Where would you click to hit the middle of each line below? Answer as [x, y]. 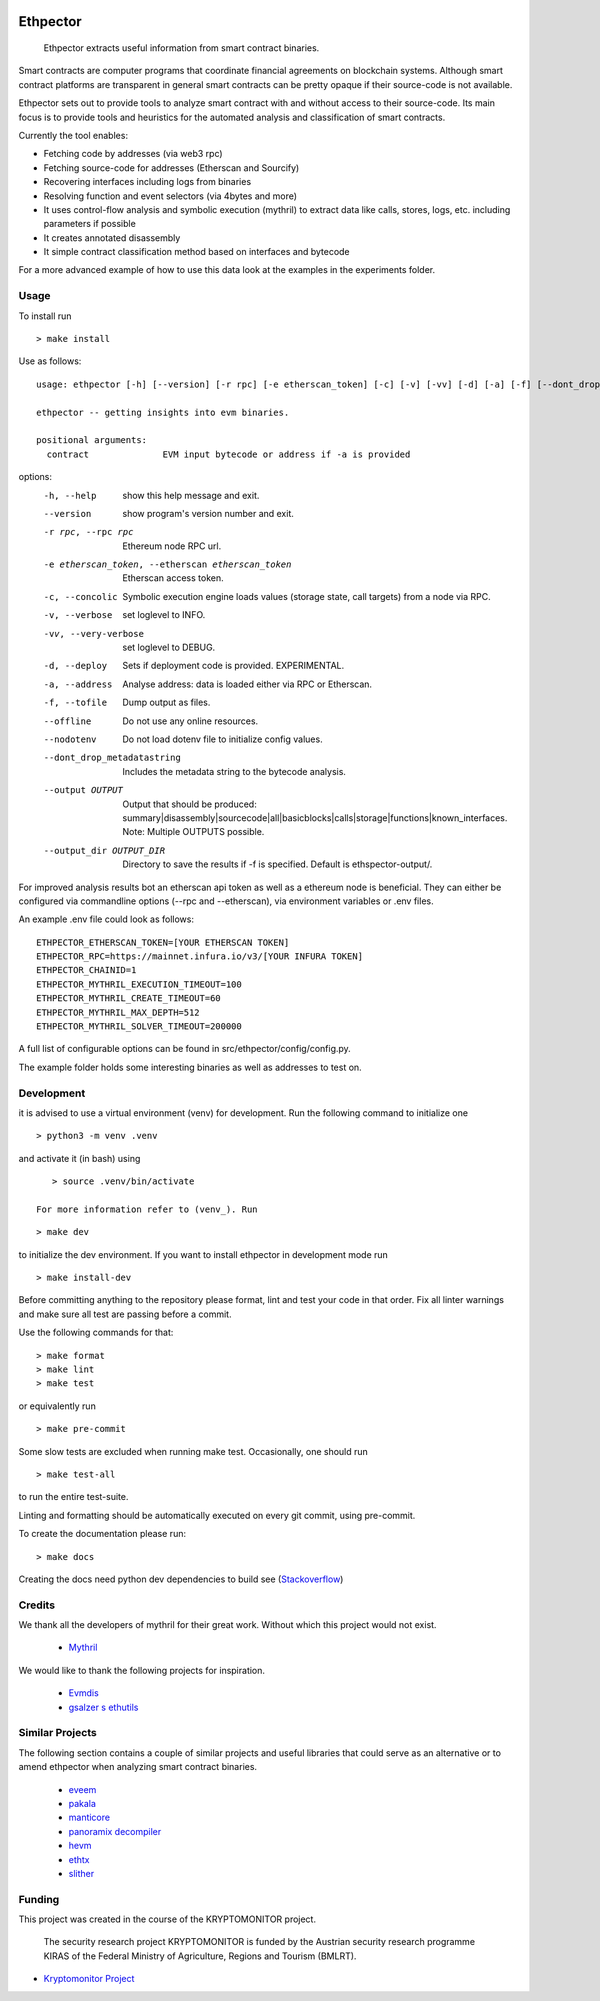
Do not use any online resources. [190, 721]
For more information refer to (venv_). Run [147, 1209]
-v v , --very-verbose [94, 633]
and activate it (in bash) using [79, 1158]
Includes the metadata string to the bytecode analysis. [234, 771]
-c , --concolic [81, 596]
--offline [67, 721]
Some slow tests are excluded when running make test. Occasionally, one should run [193, 1451]
